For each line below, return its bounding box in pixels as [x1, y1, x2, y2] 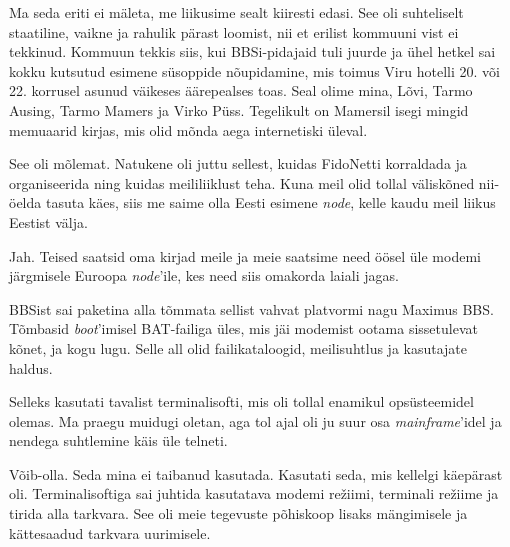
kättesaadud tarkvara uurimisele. [9, 522, 211, 543]
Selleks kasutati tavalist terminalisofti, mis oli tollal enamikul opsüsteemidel [9, 391, 474, 412]
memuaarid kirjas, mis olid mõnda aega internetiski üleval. [9, 119, 368, 140]
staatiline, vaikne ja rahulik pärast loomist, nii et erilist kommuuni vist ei [9, 21, 459, 42]
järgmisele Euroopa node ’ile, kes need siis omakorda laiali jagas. [9, 265, 399, 286]
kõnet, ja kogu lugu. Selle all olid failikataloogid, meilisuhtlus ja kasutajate [9, 337, 468, 358]
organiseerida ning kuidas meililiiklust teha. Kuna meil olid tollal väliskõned [9, 172, 475, 193]
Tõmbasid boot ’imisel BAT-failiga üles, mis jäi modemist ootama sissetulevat [9, 318, 478, 339]
